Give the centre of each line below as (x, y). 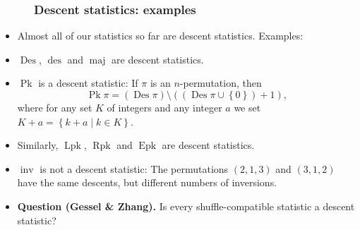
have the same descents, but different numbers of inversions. (147, 182)
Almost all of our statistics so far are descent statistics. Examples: (160, 36)
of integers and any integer (164, 107)
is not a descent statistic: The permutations (134, 168)
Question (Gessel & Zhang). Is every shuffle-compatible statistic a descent (186, 206)
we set (247, 107)
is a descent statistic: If (88, 83)
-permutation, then (221, 83)
